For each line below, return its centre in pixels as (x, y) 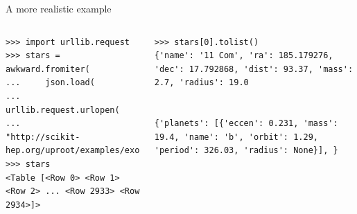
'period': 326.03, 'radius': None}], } (246, 151)
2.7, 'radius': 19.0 (201, 83)
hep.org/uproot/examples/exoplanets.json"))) (112, 151)
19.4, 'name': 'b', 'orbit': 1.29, (236, 137)
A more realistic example (59, 8)
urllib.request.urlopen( (63, 110)
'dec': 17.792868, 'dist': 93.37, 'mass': (254, 69)
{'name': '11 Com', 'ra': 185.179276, (244, 56)
